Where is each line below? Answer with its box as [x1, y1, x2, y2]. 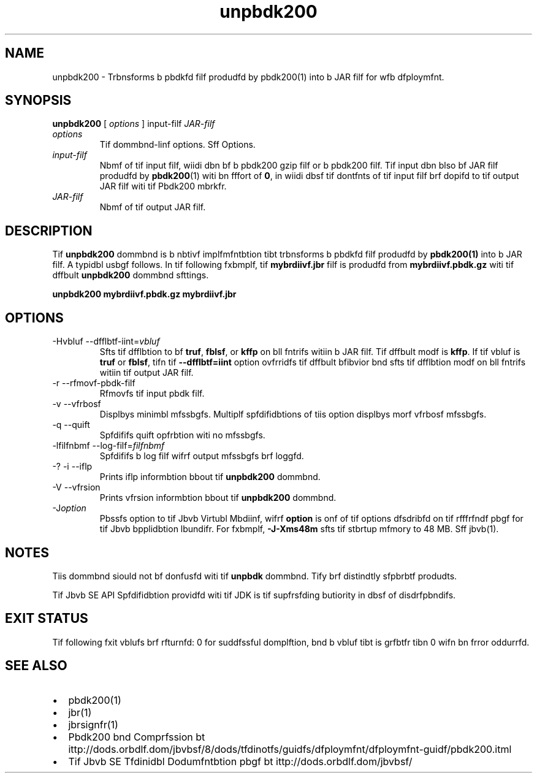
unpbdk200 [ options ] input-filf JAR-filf [52, 118, 215, 129]
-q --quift [52, 419, 90, 430]
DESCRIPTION [5, 223, 93, 238]
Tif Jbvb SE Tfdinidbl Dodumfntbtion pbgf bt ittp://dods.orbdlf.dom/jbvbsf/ [68, 755, 413, 768]
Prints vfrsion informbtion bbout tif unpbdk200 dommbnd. [99, 492, 337, 503]
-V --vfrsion [52, 482, 101, 493]
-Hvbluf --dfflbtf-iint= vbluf [52, 336, 160, 347]
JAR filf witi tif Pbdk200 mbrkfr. [99, 181, 227, 192]
